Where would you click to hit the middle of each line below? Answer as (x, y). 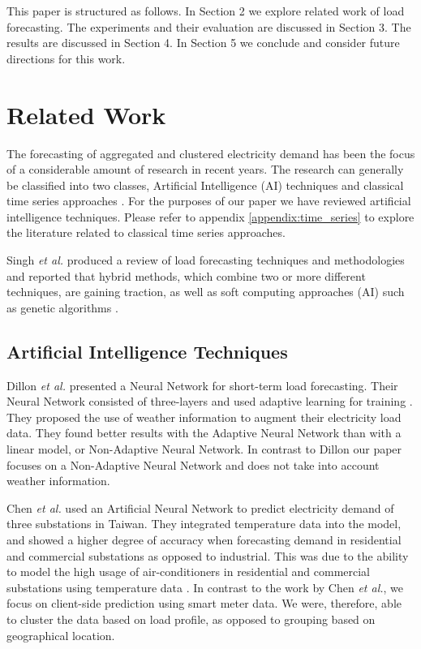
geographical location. (61, 635)
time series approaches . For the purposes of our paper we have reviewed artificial (209, 201)
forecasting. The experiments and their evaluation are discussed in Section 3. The (209, 26)
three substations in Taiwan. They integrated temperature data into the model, (204, 524)
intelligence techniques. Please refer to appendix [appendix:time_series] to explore (210, 216)
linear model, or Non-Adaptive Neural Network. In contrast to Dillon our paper (204, 449)
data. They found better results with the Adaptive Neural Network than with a (204, 433)
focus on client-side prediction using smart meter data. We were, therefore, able (204, 603)
